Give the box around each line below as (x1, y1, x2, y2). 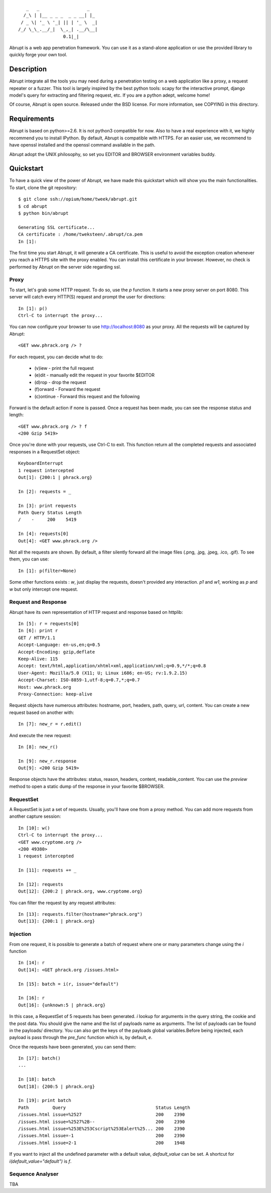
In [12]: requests (18, 881, 64, 887)
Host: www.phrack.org (18, 684, 71, 690)
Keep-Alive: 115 (18, 656, 58, 662)
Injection (9, 931, 32, 938)
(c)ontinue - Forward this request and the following (34, 393, 140, 400)
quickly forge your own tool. (9, 52, 68, 58)
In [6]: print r (18, 628, 58, 633)
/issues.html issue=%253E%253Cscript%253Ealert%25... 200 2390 (18, 1126, 185, 1132)
